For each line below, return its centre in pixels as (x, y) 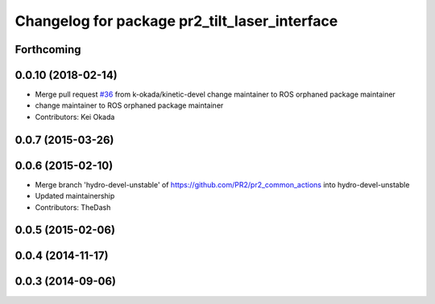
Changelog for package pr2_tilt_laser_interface (176, 21)
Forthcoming (48, 49)
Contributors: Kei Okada (75, 117)
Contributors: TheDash (73, 207)
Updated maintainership (75, 196)
